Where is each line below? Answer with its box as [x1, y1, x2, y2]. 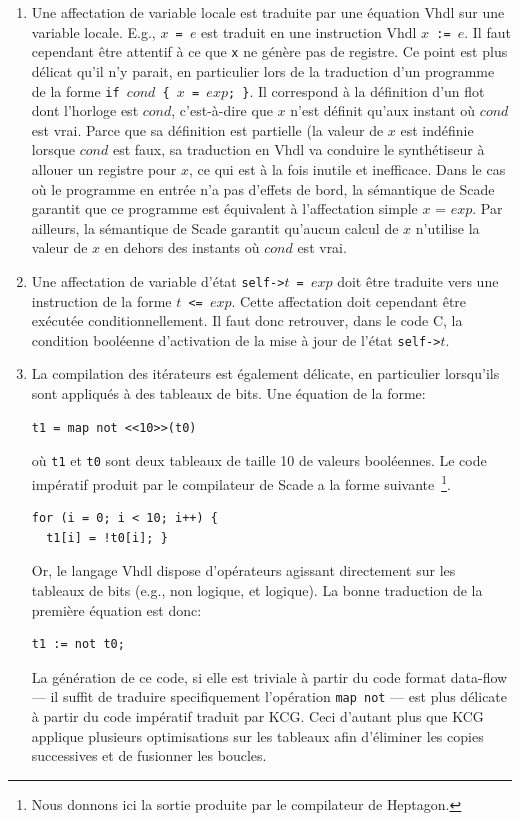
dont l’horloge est [31, 100, 139, 121]
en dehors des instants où [104, 237, 260, 258]
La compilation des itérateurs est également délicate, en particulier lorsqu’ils [31, 363, 500, 384]
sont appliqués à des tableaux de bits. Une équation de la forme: [31, 383, 426, 404]
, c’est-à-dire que [171, 100, 273, 121]
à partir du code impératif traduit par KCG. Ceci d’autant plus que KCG [31, 705, 484, 726]
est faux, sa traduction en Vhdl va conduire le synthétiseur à [112, 139, 485, 160]
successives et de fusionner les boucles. [31, 745, 267, 766]
